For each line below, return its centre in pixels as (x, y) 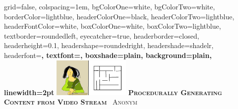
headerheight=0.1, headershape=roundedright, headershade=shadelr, (109, 45)
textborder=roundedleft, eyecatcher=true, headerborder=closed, (102, 35)
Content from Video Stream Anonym (71, 102)
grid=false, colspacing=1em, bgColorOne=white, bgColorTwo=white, (110, 6)
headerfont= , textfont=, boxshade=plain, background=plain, (108, 55)
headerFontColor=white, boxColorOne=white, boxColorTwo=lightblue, (113, 26)
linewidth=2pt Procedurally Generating (113, 92)
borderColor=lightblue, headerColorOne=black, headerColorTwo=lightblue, (119, 16)
